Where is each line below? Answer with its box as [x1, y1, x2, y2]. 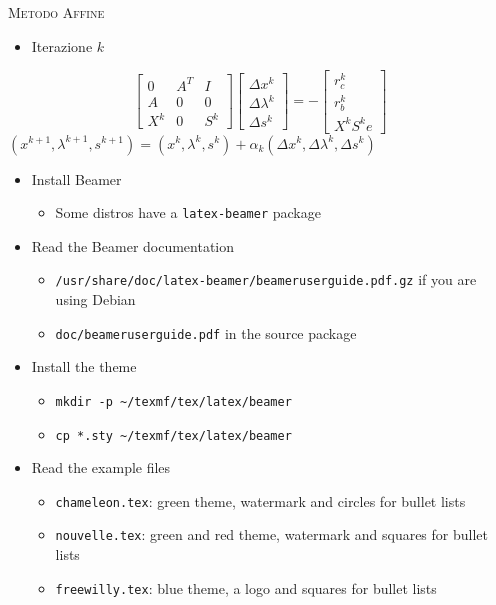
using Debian [55, 289, 136, 310]
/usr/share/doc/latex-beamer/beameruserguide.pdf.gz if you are [55, 269, 477, 290]
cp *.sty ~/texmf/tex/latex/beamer [55, 428, 292, 443]
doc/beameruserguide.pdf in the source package [55, 322, 357, 343]
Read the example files [31, 457, 171, 478]
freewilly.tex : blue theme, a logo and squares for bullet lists [55, 577, 437, 598]
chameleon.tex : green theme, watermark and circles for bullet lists [55, 490, 466, 511]
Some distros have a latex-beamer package [55, 202, 321, 223]
